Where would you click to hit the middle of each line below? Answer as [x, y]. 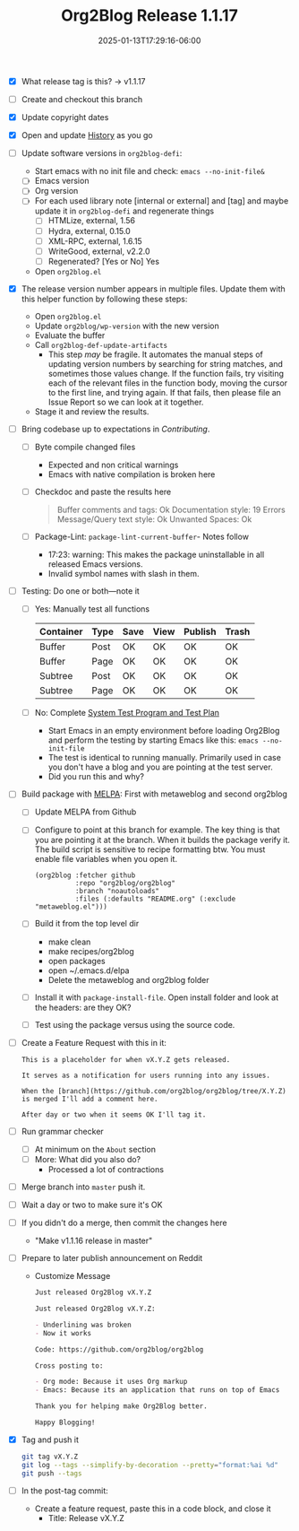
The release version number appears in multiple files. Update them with [153, 289]
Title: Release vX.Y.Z [86, 1518]
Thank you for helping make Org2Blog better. [121, 1406]
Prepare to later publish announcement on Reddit [112, 1258]
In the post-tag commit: [64, 1491]
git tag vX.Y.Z [50, 1457]
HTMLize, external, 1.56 [92, 221]
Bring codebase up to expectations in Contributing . [115, 429]
